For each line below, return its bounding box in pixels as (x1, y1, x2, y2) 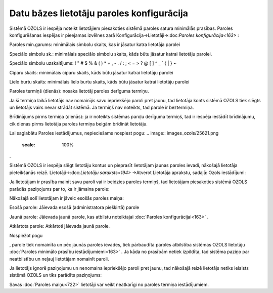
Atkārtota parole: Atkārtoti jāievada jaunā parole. (9, 223, 110, 229)
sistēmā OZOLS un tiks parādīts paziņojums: (9, 272, 102, 278)
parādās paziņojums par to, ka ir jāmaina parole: (9, 186, 110, 192)
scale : (22, 142, 35, 148)
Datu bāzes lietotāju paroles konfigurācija (9, 8, 188, 19)
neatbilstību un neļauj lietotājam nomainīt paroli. (9, 256, 109, 262)
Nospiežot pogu (9, 232, 43, 238)
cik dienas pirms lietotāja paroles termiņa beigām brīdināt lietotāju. (9, 120, 148, 127)
